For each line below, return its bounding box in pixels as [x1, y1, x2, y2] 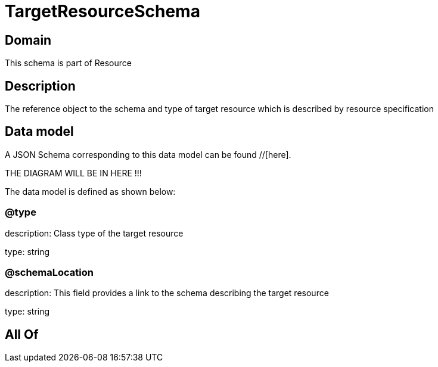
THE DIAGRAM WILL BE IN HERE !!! [5, 167, 142, 178]
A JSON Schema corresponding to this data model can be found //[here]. [5, 149, 291, 160]
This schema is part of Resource [5, 58, 132, 69]
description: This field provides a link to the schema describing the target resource [5, 288, 329, 298]
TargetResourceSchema [5, 1, 200, 21]
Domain [5, 32, 52, 48]
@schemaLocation [5, 266, 94, 278]
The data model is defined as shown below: [5, 186, 176, 197]
